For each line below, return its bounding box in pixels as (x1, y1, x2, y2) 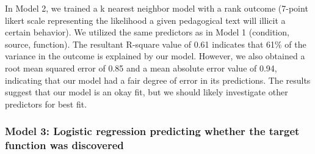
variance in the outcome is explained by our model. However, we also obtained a (5, 50, 305, 62)
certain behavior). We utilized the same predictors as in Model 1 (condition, (5, 26, 289, 38)
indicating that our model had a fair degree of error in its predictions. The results (5, 73, 311, 86)
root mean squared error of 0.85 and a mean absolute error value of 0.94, (5, 61, 277, 74)
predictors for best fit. (5, 97, 87, 110)
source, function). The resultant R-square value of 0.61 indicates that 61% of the (5, 37, 306, 50)
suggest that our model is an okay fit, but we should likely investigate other (5, 86, 288, 98)
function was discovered (5, 137, 124, 153)
